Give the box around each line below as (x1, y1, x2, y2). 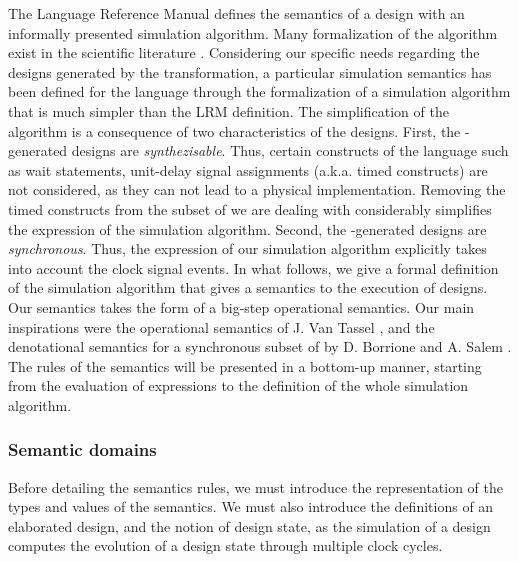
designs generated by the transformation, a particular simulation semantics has (8, 61, 492, 82)
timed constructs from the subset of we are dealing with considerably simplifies (8, 198, 492, 219)
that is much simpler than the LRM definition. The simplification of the (8, 100, 449, 121)
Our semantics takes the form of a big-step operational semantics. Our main (8, 296, 475, 317)
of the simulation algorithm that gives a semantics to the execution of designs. (8, 277, 488, 298)
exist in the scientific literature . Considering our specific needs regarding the (8, 42, 480, 63)
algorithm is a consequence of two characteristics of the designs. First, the (8, 120, 461, 141)
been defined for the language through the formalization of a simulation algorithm (8, 81, 511, 102)
